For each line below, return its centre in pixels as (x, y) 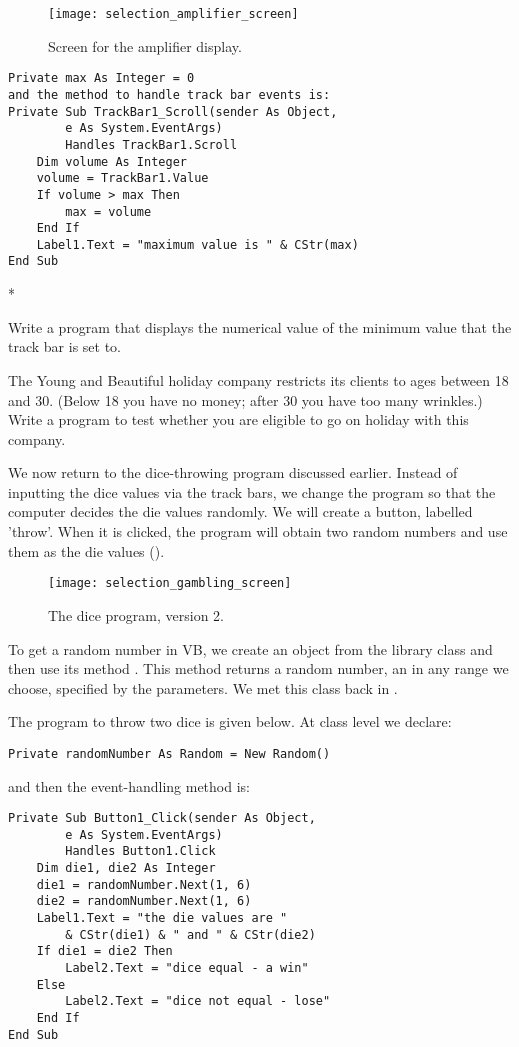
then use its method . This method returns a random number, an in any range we (258, 668)
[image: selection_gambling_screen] (170, 583)
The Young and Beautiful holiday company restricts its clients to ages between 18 (258, 379)
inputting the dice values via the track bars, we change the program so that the (252, 491)
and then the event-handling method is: (129, 785)
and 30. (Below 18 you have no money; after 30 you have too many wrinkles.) (245, 399)
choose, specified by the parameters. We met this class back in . (203, 687)
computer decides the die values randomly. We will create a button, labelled (240, 511)
